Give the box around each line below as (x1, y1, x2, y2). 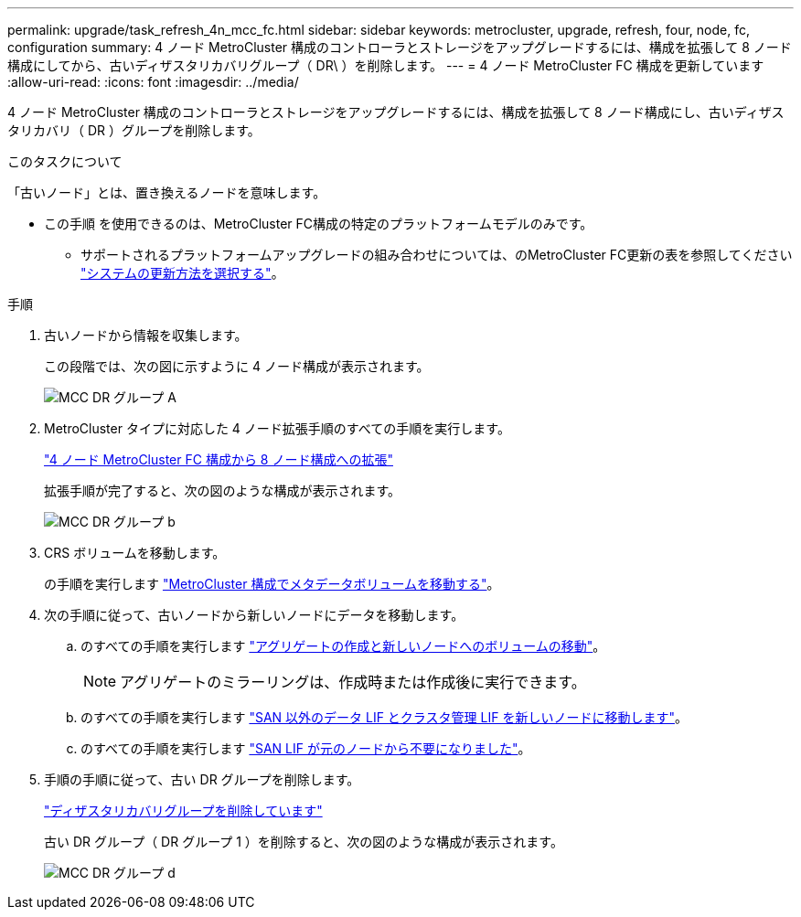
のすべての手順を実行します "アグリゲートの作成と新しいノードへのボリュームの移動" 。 (80, 638, 606, 654)
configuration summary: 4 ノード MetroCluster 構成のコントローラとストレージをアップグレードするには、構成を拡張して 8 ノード (7, 39, 792, 55)
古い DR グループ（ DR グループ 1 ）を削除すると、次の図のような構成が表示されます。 (44, 834, 563, 849)
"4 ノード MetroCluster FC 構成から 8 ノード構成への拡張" (44, 452, 393, 467)
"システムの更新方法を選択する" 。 (80, 265, 284, 281)
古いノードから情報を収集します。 (44, 327, 248, 343)
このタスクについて (7, 154, 123, 169)
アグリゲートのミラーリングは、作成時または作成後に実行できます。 (120, 673, 586, 691)
